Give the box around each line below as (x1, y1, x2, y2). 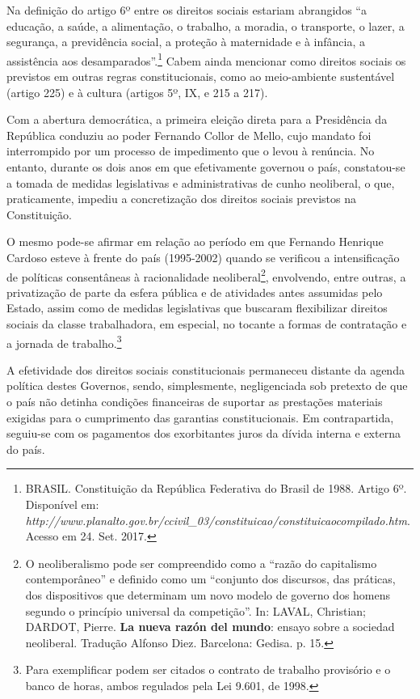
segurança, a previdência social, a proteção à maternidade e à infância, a (6, 33, 366, 50)
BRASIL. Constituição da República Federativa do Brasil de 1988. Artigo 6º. (25, 480, 407, 497)
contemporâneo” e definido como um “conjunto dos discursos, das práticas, (25, 570, 396, 587)
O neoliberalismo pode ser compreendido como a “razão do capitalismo (25, 554, 377, 571)
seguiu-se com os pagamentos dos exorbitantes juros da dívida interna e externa (6, 425, 401, 442)
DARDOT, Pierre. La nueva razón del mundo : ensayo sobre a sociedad (25, 618, 395, 635)
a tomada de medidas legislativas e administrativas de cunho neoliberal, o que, (6, 174, 395, 191)
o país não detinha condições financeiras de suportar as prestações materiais (6, 393, 383, 410)
